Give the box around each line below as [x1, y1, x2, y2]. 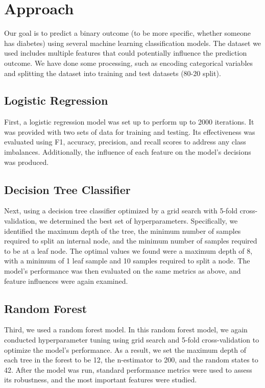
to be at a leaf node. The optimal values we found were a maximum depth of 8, [4, 245, 253, 256]
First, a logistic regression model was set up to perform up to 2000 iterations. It [4, 116, 254, 127]
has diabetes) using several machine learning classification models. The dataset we [4, 37, 261, 48]
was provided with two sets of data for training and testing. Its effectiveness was [4, 126, 255, 137]
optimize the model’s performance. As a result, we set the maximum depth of [4, 344, 247, 355]
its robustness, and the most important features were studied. [4, 374, 197, 385]
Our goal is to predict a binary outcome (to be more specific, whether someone [4, 28, 251, 38]
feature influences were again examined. [4, 275, 128, 286]
